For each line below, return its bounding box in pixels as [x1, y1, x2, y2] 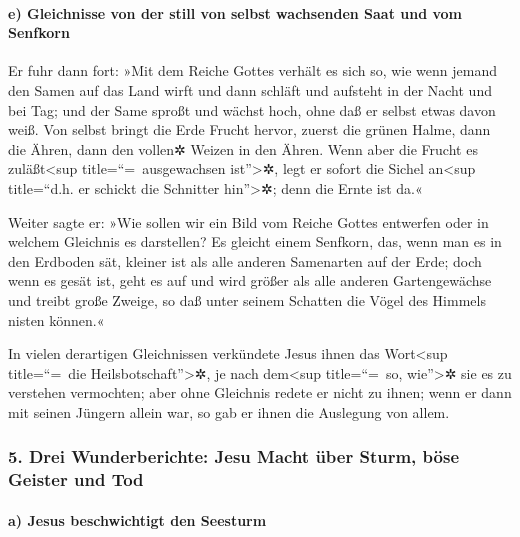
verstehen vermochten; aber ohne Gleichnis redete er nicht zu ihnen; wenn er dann [8, 382, 512, 403]
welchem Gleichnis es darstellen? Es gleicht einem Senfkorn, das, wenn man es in [8, 231, 502, 252]
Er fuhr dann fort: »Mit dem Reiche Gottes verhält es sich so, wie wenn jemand [8, 60, 497, 81]
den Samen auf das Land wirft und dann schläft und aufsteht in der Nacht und [8, 79, 492, 100]
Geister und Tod [8, 467, 144, 492]
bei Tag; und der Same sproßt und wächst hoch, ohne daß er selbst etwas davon [8, 99, 496, 120]
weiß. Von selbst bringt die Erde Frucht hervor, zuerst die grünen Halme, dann [8, 119, 491, 140]
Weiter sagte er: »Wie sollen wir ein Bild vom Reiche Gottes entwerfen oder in [8, 211, 489, 232]
